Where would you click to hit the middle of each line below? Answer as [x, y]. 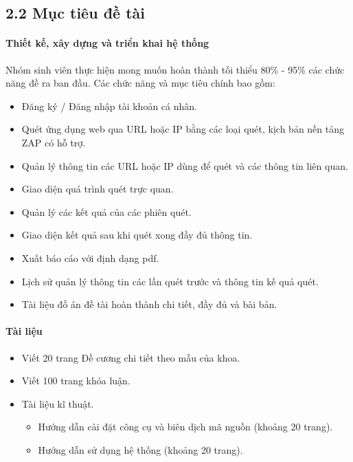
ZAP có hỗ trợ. [54, 142]
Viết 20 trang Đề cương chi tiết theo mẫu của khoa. [131, 357]
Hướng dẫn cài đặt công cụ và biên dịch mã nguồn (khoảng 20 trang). [185, 427]
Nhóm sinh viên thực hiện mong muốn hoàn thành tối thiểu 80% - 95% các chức [175, 69]
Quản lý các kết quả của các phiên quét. [106, 211]
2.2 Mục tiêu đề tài [75, 13]
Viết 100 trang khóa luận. [76, 381]
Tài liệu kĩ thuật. [58, 403]
